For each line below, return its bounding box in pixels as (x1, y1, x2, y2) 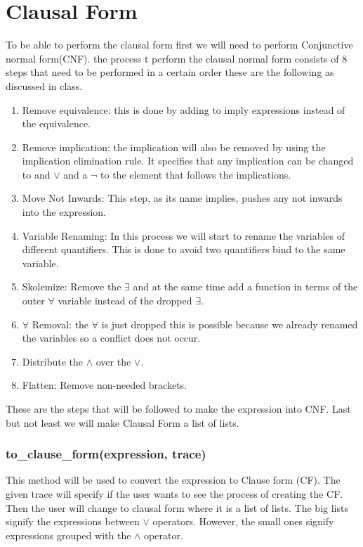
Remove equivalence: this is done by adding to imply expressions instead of (22, 102, 345, 117)
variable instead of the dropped (58, 293, 192, 308)
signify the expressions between (6, 514, 140, 529)
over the (95, 354, 131, 368)
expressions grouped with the (6, 527, 131, 542)
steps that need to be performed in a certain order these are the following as (6, 65, 334, 79)
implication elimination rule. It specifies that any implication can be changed (22, 153, 354, 168)
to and (22, 167, 51, 181)
